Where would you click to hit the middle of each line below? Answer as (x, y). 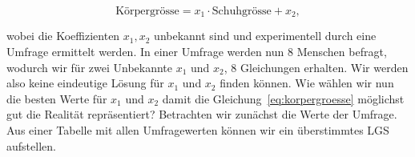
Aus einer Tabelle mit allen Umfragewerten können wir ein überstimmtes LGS (198, 130)
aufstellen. (31, 145)
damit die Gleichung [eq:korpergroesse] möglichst (283, 98)
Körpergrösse (147, 11)
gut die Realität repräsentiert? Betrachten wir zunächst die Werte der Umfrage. (202, 114)
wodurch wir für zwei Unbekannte (90, 67)
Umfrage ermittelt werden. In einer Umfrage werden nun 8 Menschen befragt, (197, 52)
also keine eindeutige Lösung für (85, 83)
